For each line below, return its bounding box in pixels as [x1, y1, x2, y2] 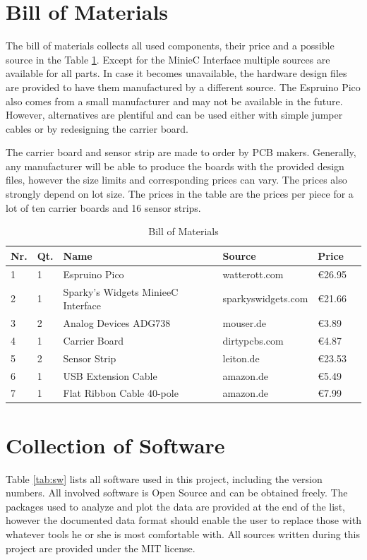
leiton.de [222, 350, 260, 365]
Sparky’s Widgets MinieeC [63, 284, 179, 299]
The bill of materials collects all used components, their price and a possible [6, 38, 335, 53]
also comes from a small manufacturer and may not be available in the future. [6, 93, 343, 108]
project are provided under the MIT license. [6, 540, 195, 555]
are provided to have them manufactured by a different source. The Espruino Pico [6, 79, 361, 94]
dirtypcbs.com [222, 333, 284, 347]
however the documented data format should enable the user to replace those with [6, 513, 361, 528]
